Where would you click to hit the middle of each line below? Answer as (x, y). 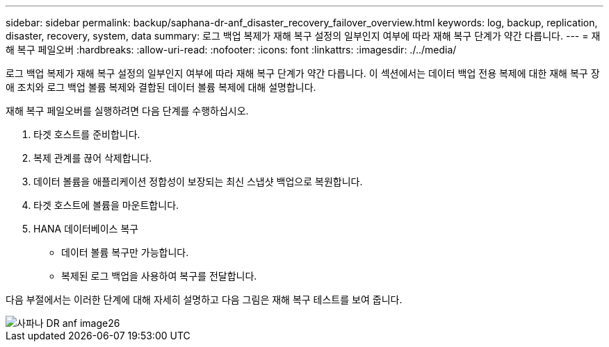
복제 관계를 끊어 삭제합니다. (93, 158)
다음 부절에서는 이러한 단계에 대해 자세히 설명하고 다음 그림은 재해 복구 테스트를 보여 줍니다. (204, 299)
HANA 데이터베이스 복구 (86, 229)
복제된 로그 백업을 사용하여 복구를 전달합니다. (159, 276)
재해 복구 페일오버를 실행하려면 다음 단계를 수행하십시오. (127, 111)
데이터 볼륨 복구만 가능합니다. (125, 252)
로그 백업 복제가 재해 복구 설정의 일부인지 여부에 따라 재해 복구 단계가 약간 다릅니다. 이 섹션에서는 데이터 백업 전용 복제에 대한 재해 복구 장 (303, 73)
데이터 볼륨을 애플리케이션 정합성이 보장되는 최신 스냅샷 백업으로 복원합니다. (198, 181)
